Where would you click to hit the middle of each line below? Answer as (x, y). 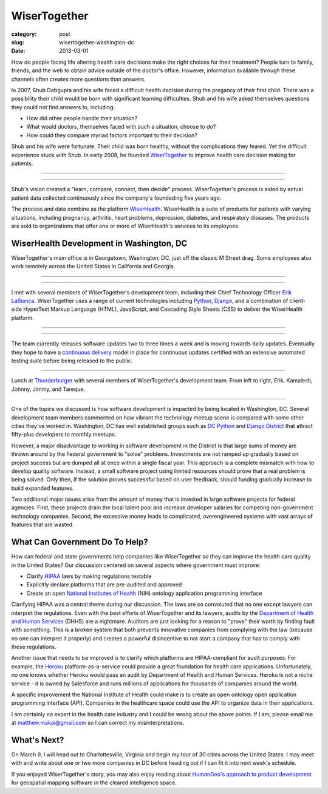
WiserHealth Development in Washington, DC (99, 243)
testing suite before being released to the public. (72, 361)
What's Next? (38, 740)
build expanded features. (43, 488)
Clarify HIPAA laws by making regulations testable (89, 576)
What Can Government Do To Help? (80, 542)
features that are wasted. (43, 524)
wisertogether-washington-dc (97, 42)
